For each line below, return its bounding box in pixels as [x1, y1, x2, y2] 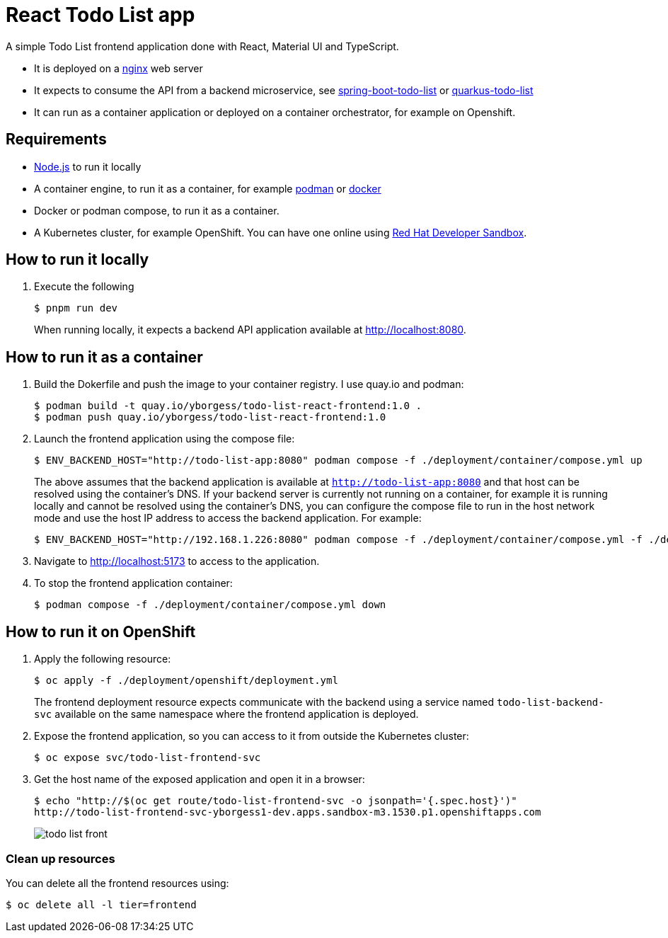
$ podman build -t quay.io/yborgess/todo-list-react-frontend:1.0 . [34, 400, 422, 412]
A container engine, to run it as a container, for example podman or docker [34, 182, 381, 195]
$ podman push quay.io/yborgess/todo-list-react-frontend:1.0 [34, 411, 386, 423]
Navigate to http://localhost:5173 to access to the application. [34, 555, 320, 568]
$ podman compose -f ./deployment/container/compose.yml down [34, 599, 386, 611]
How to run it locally [6, 251, 149, 269]
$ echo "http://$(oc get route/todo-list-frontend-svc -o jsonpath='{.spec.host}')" [34, 795, 517, 807]
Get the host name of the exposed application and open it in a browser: [34, 773, 365, 786]
